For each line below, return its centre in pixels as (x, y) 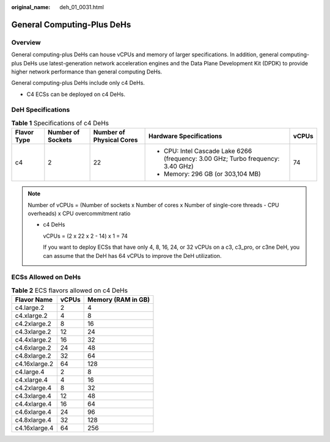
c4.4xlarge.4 (33, 404)
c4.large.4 (30, 372)
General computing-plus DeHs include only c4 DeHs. (78, 83)
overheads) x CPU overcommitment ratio (79, 213)
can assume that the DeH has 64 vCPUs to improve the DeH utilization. (132, 256)
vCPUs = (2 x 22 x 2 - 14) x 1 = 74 (85, 236)
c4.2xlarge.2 (33, 324)
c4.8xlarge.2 (33, 356)
